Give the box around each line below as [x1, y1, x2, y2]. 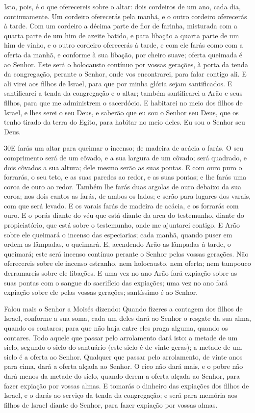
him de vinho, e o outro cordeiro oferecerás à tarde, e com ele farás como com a [4, 40, 243, 50]
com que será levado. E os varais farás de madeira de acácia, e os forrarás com [4, 200, 239, 210]
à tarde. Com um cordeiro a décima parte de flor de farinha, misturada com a [4, 21, 237, 31]
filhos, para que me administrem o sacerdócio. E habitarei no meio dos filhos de [4, 97, 243, 107]
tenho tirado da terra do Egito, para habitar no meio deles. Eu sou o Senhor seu [4, 117, 245, 127]
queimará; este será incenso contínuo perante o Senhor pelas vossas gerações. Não [4, 248, 249, 258]
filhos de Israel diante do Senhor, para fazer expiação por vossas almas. [4, 399, 218, 410]
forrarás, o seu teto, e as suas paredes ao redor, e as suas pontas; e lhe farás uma [4, 172, 247, 182]
